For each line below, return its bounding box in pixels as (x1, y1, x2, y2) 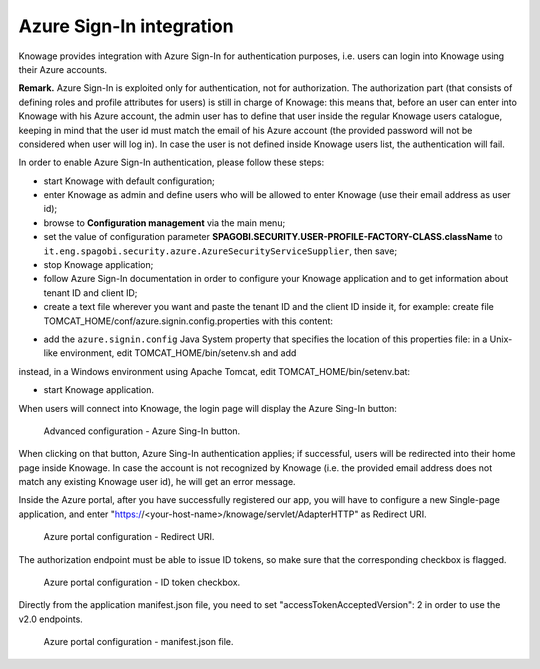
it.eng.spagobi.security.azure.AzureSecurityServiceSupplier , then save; (43, 245, 398, 257)
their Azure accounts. (18, 63, 108, 75)
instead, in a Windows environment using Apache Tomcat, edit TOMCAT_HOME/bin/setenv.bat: (18, 365, 410, 377)
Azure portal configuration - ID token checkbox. (43, 576, 241, 589)
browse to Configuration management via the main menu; (43, 216, 286, 229)
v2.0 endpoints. (18, 613, 84, 625)
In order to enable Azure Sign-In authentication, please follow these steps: (18, 156, 325, 169)
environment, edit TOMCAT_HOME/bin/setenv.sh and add (60, 347, 297, 359)
